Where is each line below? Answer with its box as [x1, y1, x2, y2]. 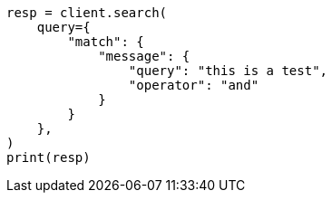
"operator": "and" [128, 78, 259, 92]
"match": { [67, 34, 144, 49]
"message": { [98, 49, 190, 63]
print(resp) [6, 150, 91, 165]
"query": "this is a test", [128, 63, 328, 78]
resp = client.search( [6, 5, 168, 20]
